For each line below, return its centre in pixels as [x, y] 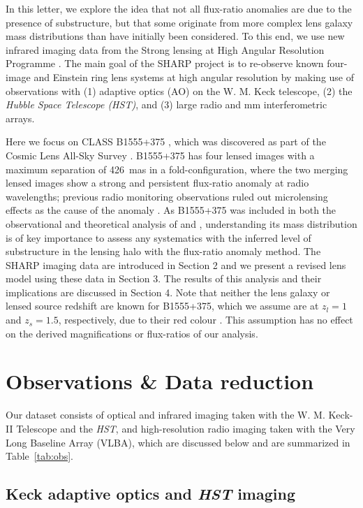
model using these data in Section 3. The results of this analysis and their [164, 278]
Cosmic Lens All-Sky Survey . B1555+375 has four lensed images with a [160, 155]
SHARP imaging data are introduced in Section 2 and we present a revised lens [176, 264]
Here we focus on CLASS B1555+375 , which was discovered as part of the [166, 141]
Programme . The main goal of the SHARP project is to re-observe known [165, 63]
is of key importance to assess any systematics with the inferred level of [158, 237]
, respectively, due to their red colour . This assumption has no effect [206, 320]
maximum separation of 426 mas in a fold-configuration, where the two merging [177, 169]
